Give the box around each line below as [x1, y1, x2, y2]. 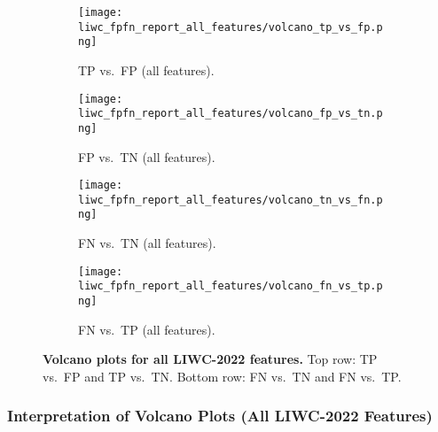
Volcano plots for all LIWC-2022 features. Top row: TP [43, 350, 378, 368]
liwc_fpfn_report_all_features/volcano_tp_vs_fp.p [78, 20, 383, 34]
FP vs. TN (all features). [78, 147, 215, 166]
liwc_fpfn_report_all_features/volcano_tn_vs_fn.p [78, 193, 383, 206]
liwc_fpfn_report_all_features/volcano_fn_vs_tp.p [78, 280, 383, 293]
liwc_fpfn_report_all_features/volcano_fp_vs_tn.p [78, 107, 383, 120]
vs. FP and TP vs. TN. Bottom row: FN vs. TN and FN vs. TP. [43, 366, 402, 385]
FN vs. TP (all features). [78, 320, 215, 338]
